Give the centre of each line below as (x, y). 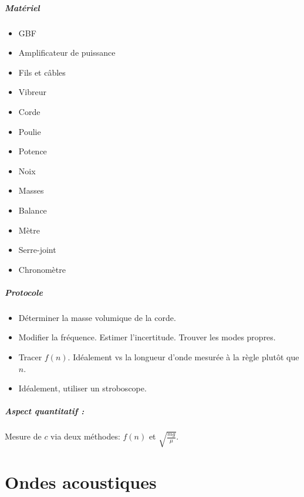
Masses (31, 190)
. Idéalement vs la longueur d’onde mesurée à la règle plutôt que (183, 357)
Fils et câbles (42, 72)
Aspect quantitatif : (45, 411)
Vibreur (32, 92)
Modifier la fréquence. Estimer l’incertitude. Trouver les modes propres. (147, 337)
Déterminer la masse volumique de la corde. (97, 317)
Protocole (24, 292)
